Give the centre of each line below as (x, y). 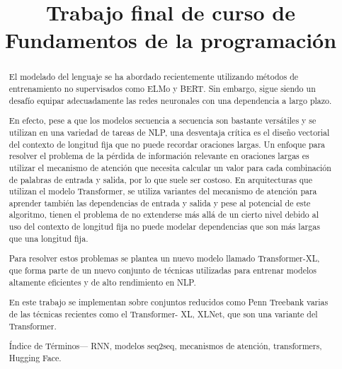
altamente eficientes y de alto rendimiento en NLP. (102, 282)
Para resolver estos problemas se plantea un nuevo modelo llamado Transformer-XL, (164, 258)
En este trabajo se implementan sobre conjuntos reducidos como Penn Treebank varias (169, 302)
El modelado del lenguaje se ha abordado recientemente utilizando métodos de (154, 77)
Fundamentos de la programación (171, 40)
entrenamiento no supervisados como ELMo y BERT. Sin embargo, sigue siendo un (162, 89)
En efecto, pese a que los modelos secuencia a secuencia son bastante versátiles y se (163, 121)
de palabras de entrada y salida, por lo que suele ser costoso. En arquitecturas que (161, 179)
